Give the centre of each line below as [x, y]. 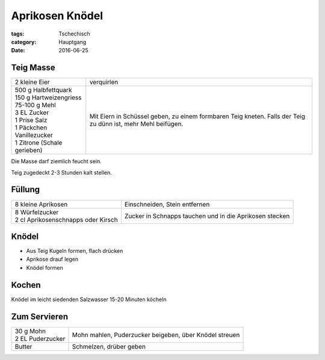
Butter [23, 346]
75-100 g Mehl [36, 105]
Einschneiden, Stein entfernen [167, 204]
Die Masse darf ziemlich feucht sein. [56, 161]
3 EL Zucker [32, 113]
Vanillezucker [34, 135]
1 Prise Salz [31, 120]
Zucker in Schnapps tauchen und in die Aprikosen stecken [207, 216]
